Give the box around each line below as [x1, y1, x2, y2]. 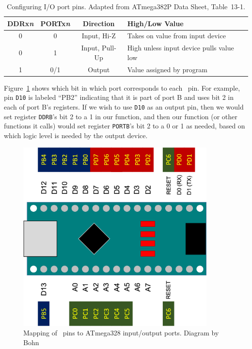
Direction [82, 18, 115, 28]
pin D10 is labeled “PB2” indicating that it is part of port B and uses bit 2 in [4, 92, 234, 102]
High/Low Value [127, 18, 184, 28]
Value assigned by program [127, 64, 207, 74]
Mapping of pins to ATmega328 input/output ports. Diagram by [23, 328, 219, 338]
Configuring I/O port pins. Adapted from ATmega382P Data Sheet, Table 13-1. [7, 1, 245, 11]
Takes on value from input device [127, 31, 226, 41]
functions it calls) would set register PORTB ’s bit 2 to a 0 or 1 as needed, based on [4, 121, 245, 131]
